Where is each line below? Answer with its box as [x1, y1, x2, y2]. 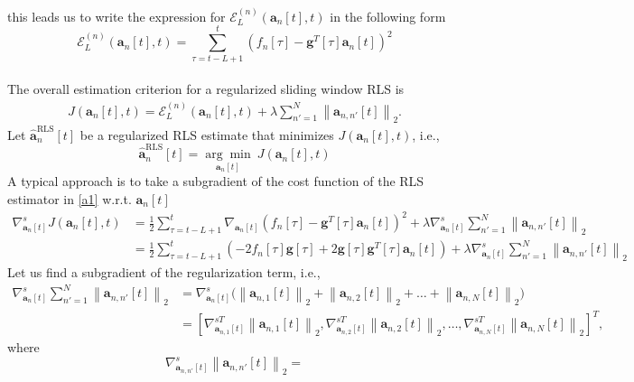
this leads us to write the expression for [7, 6, 226, 25]
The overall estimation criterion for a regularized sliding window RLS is [7, 79, 405, 98]
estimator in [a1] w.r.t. [7, 189, 132, 208]
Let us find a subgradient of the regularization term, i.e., [7, 263, 321, 282]
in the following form [330, 6, 446, 25]
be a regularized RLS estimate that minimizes [79, 125, 334, 144]
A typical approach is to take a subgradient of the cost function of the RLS [7, 172, 424, 191]
